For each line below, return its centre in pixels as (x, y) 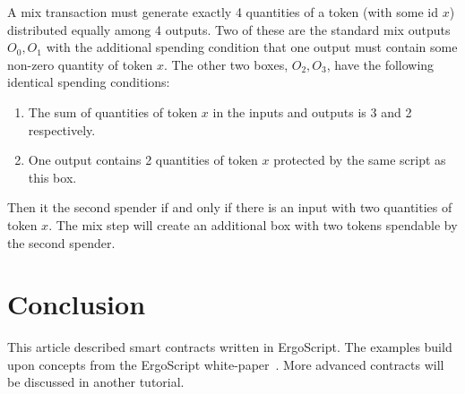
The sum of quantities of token (113, 111)
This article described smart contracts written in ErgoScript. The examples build (230, 347)
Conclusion (77, 304)
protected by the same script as (360, 160)
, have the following (380, 64)
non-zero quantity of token (80, 64)
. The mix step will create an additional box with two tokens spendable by (253, 224)
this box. (52, 177)
